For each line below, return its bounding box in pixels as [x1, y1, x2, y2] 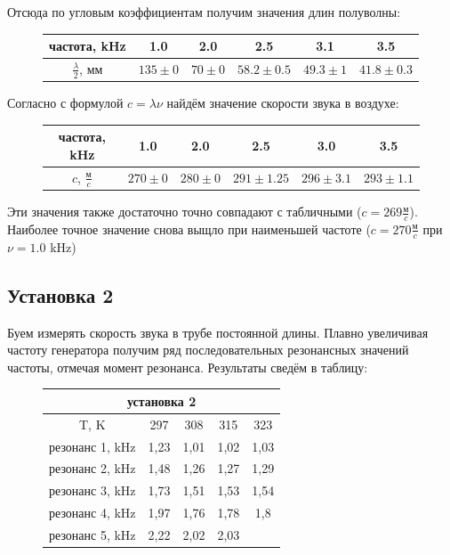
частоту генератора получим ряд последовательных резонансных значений [7, 340, 409, 359]
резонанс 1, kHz [49, 437, 136, 455]
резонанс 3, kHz [49, 481, 136, 500]
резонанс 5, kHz [49, 525, 136, 543]
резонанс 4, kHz [49, 503, 136, 522]
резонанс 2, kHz [49, 459, 136, 477]
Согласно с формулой [7, 94, 124, 112]
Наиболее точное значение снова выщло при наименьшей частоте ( [7, 219, 371, 238]
